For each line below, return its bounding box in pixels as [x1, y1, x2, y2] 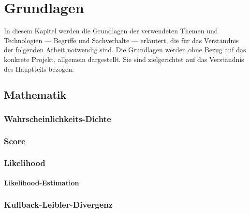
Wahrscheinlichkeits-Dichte [4, 112, 111, 124]
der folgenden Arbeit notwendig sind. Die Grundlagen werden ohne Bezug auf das [4, 45, 246, 55]
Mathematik [4, 87, 67, 102]
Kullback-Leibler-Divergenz [4, 198, 113, 210]
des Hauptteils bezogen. [4, 63, 74, 74]
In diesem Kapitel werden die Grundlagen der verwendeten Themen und [4, 26, 218, 36]
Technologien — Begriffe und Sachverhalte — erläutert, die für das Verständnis [4, 35, 239, 45]
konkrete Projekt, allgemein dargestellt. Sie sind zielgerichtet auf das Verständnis [4, 54, 244, 64]
